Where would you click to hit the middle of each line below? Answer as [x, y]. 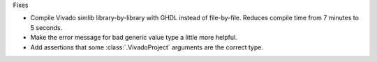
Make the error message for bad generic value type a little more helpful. [134, 38]
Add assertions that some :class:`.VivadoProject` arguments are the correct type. [147, 47]
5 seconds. [46, 27]
